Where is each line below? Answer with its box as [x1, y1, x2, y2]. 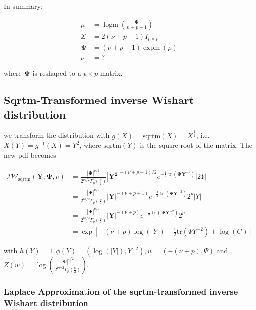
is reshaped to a [32, 68, 81, 78]
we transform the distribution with [4, 130, 110, 140]
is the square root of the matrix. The [140, 140, 253, 150]
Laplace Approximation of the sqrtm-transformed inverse [4, 285, 238, 298]
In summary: [4, 1, 43, 11]
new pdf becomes [4, 149, 56, 160]
